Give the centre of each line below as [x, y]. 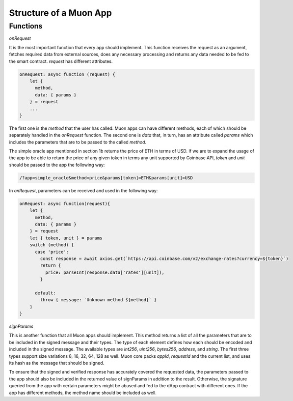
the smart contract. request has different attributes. [61, 61]
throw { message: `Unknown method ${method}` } [98, 300]
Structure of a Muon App [61, 13]
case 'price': [52, 252]
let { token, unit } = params [66, 238]
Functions [26, 26]
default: [45, 293]
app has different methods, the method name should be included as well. [83, 393]
